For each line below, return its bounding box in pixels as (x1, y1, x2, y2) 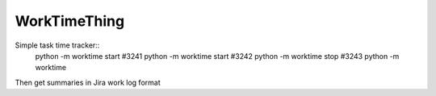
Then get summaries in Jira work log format (15, 77, 161, 87)
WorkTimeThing (15, 12, 125, 30)
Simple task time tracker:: (15, 40, 100, 50)
